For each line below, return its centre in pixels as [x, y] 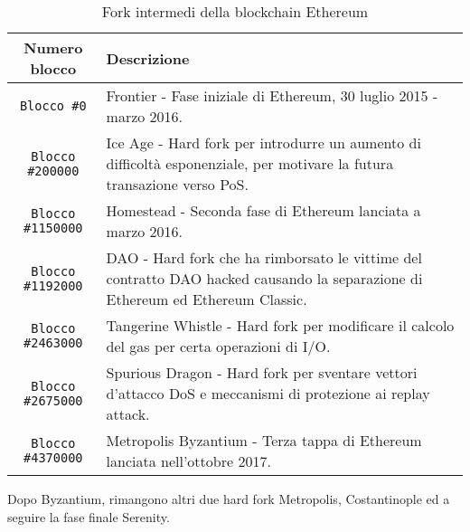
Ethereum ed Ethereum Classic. [207, 299]
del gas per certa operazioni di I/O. [218, 346]
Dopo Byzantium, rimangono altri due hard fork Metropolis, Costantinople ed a [229, 499]
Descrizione [148, 58]
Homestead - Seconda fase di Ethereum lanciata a [263, 210]
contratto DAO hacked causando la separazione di [264, 278]
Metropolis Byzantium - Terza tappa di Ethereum [264, 440]
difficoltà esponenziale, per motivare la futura [250, 163]
